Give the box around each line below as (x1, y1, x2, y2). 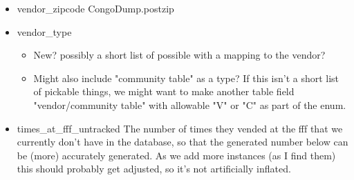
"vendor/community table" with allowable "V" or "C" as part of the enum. (33, 97, 346, 112)
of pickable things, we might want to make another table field (33, 84, 295, 99)
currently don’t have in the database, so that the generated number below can (17, 134, 348, 149)
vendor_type (17, 24, 72, 39)
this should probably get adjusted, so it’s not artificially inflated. (17, 161, 291, 176)
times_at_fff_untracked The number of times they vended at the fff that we (17, 121, 343, 135)
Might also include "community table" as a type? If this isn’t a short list (33, 70, 339, 85)
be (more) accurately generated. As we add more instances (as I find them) (17, 148, 336, 162)
